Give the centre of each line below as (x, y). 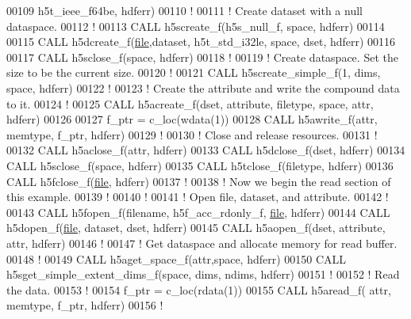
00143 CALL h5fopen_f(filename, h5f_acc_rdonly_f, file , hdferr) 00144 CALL (198, 212)
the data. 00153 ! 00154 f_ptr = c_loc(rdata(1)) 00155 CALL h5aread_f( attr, (199, 289)
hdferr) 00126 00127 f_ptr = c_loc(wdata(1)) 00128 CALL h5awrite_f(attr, (192, 119)
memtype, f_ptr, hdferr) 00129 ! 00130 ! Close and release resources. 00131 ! (192, 134)
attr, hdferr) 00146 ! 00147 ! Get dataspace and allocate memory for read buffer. (202, 243)
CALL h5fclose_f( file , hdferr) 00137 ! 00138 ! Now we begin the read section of (199, 181)
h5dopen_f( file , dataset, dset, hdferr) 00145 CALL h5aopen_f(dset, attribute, (196, 228)
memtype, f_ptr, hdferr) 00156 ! (85, 305)
